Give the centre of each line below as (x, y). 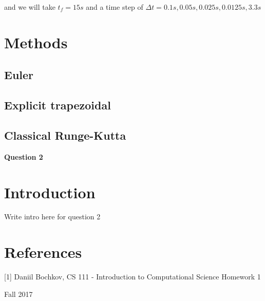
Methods (36, 42)
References (43, 252)
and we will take (30, 7)
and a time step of (115, 7)
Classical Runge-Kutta (65, 135)
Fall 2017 (18, 294)
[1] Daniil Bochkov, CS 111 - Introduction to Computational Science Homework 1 (132, 277)
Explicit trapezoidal (58, 105)
